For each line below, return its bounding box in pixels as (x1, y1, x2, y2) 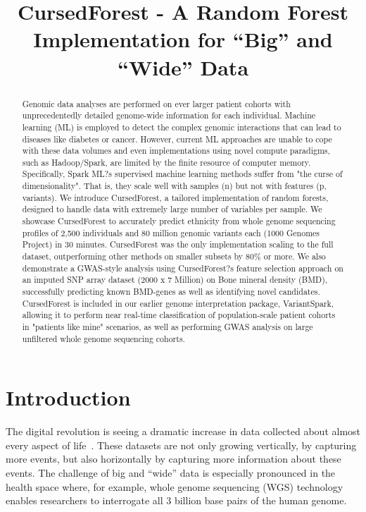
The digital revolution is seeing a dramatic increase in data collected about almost (6, 424, 361, 439)
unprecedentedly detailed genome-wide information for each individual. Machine (22, 109, 316, 121)
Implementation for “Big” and (33, 25, 333, 54)
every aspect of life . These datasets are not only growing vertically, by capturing (6, 437, 357, 452)
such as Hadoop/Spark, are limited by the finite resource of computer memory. (22, 156, 311, 168)
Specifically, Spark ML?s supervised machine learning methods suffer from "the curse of (22, 168, 343, 180)
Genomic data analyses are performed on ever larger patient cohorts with (22, 97, 291, 109)
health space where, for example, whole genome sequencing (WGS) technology (6, 479, 343, 494)
